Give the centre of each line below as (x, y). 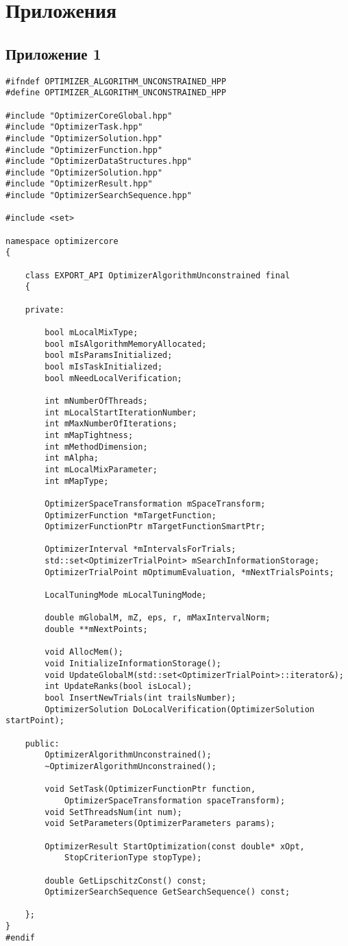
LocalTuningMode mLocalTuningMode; (126, 595)
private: (45, 310)
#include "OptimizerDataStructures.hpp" (99, 161)
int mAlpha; (72, 458)
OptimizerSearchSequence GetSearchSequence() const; (167, 892)
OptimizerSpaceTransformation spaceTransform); (175, 800)
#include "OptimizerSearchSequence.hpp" (99, 196)
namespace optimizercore (62, 241)
